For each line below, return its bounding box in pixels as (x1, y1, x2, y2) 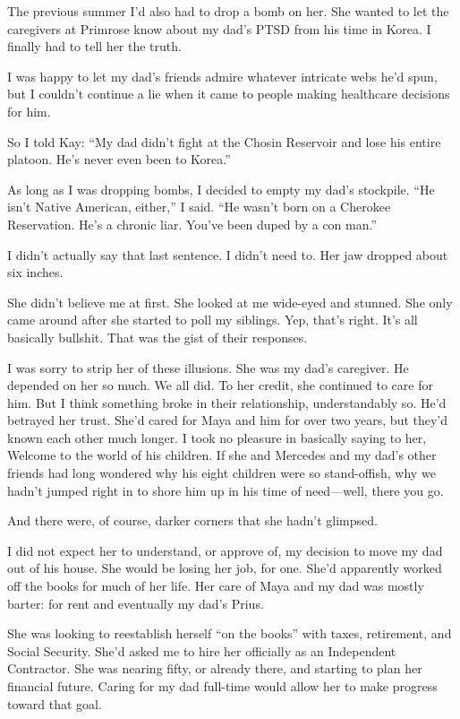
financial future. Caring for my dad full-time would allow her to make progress (7, 677, 438, 695)
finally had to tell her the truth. (7, 37, 182, 56)
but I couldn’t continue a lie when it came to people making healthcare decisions (7, 84, 450, 103)
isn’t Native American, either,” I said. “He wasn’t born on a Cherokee (7, 197, 391, 216)
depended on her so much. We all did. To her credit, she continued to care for (7, 376, 433, 394)
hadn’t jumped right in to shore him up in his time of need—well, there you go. (7, 481, 444, 499)
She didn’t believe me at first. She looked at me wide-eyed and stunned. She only (7, 292, 453, 311)
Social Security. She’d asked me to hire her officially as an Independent (7, 641, 396, 660)
